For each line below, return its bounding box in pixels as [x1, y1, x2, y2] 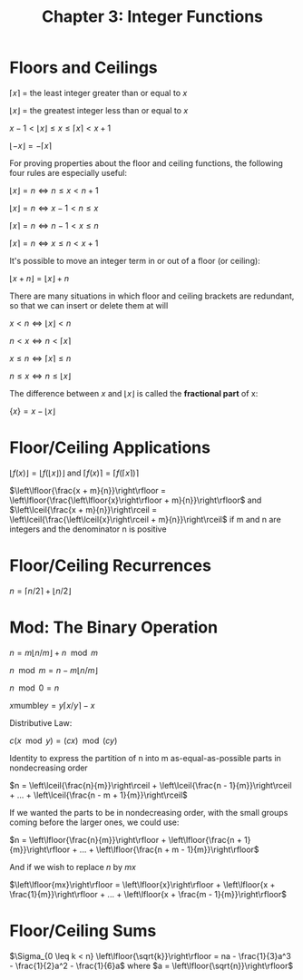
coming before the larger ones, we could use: [9, 817, 180, 828]
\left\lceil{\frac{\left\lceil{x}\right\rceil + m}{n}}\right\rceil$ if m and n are [9, 514, 281, 524]
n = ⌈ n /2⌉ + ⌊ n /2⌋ [9, 585, 72, 596]
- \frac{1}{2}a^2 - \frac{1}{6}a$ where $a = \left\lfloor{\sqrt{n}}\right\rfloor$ [9, 960, 293, 971]
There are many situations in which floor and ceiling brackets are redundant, [9, 290, 295, 301]
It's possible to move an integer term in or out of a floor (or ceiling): [9, 255, 260, 266]
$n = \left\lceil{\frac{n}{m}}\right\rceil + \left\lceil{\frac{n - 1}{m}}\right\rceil [9, 779, 292, 790]
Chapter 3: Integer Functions [41, 6, 264, 27]
